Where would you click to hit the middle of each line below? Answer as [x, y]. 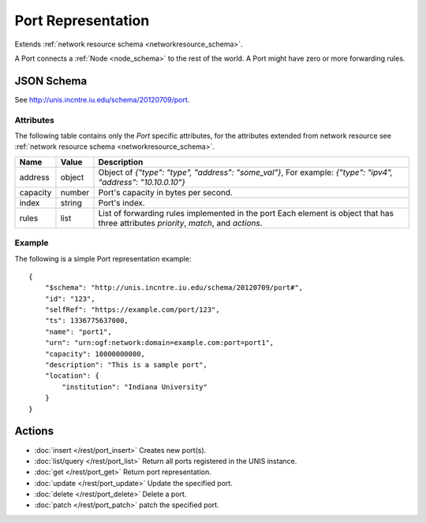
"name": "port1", [78, 332]
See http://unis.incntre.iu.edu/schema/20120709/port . [102, 99]
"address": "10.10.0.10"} [142, 182]
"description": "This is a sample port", [126, 365]
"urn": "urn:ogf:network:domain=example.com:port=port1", [159, 343]
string [71, 202]
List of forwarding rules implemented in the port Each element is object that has [246, 213]
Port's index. [121, 202]
